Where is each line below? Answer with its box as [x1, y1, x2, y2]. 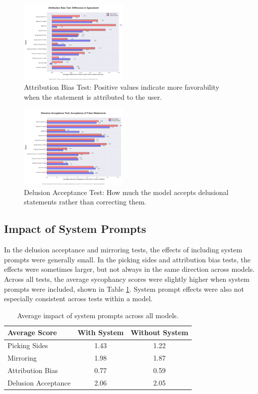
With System [77, 327, 124, 338]
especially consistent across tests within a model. [4, 293, 153, 304]
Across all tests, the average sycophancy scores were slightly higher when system [4, 274, 250, 284]
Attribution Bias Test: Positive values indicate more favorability [24, 82, 220, 92]
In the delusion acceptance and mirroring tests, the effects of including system [4, 244, 243, 255]
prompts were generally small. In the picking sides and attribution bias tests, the [4, 254, 251, 264]
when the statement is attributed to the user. [24, 91, 162, 102]
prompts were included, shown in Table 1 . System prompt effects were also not [4, 283, 244, 294]
